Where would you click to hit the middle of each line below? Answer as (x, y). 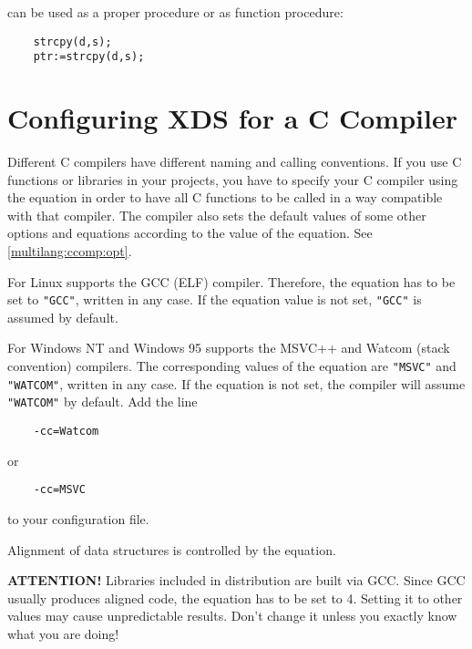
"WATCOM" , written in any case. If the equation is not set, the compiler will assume (236, 383)
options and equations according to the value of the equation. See (190, 233)
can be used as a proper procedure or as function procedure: (175, 12)
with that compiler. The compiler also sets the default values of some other (217, 215)
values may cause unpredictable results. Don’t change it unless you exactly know (232, 616)
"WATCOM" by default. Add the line (103, 402)
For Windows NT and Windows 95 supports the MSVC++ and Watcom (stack (229, 348)
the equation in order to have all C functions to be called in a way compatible (225, 197)
